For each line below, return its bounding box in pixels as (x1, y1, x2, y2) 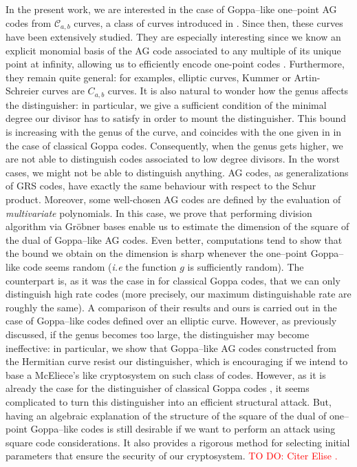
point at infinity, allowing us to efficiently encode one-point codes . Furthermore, (6, 56, 345, 71)
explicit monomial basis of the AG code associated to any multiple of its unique (6, 43, 341, 57)
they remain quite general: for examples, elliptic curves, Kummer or (6, 70, 291, 84)
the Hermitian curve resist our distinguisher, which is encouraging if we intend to (6, 354, 348, 369)
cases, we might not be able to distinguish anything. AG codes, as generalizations (6, 165, 349, 179)
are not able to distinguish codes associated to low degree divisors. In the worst (6, 152, 340, 166)
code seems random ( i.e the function (23, 260, 177, 273)
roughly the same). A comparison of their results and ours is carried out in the (6, 300, 337, 314)
